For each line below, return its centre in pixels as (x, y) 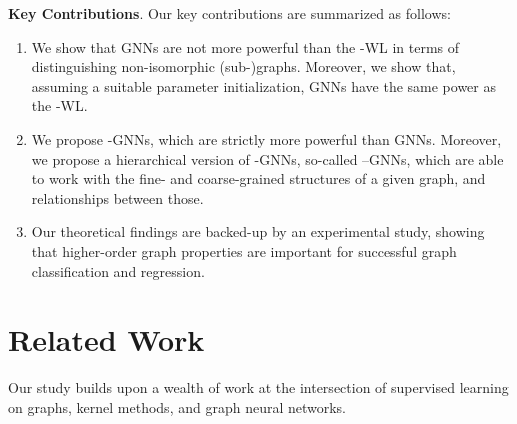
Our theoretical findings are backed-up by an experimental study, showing (258, 231)
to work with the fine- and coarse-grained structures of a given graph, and (258, 178)
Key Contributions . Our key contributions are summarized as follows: (229, 13)
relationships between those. (117, 197)
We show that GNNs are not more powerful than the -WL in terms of (245, 46)
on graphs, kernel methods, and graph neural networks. (177, 406)
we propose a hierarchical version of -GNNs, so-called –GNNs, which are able (267, 158)
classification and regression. (118, 270)
